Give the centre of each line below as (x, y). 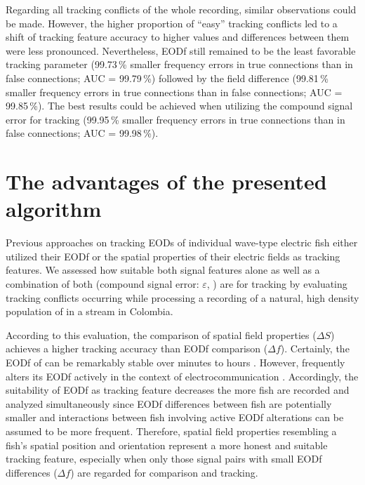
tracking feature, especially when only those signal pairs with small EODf (164, 459)
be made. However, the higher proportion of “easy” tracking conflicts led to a (172, 23)
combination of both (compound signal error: (102, 284)
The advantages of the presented (166, 181)
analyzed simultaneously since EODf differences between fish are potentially (169, 403)
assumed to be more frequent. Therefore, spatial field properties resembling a (171, 431)
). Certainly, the (315, 348)
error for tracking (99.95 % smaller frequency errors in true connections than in (175, 119)
